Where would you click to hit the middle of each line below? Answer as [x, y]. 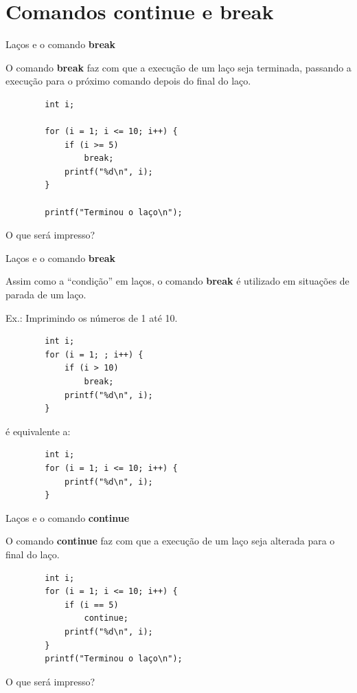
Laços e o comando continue [68, 517]
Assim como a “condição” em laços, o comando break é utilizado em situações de [177, 281]
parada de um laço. [46, 295]
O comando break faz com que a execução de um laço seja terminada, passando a [178, 67]
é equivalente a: [38, 431]
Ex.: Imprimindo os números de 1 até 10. [92, 317]
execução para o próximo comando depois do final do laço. [128, 81]
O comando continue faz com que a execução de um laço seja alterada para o [170, 541]
